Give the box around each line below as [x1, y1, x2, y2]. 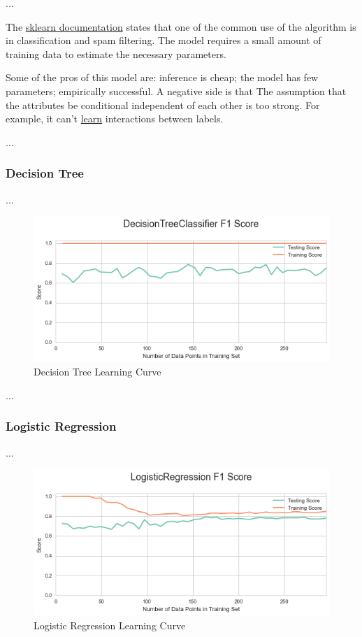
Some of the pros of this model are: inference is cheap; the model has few [6, 70, 319, 85]
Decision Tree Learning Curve [34, 364, 161, 379]
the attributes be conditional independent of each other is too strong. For [6, 97, 320, 112]
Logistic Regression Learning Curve [34, 617, 186, 632]
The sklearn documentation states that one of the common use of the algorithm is [6, 19, 356, 34]
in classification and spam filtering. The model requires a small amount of [6, 33, 321, 48]
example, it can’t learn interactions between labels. [6, 111, 224, 126]
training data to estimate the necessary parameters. [6, 46, 226, 61]
